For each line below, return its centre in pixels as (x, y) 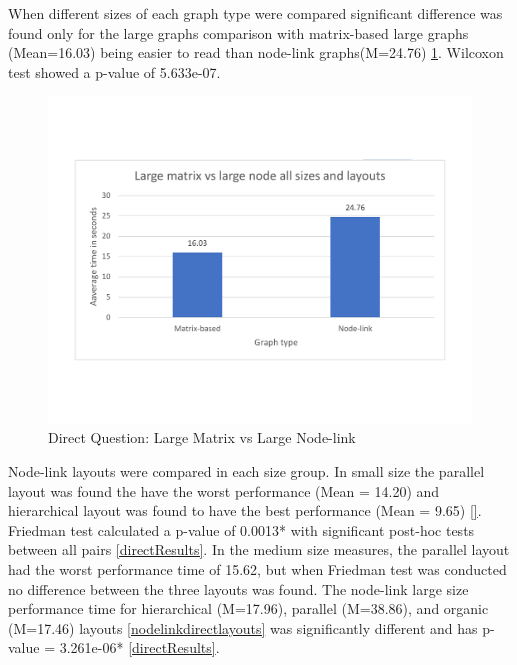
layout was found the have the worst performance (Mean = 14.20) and (224, 490)
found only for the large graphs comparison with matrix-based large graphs (238, 32)
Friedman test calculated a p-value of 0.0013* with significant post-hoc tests (241, 529)
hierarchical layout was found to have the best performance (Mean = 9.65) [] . (245, 510)
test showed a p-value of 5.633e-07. (114, 71)
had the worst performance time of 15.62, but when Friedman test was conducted (257, 569)
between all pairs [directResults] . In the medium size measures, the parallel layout (259, 549)
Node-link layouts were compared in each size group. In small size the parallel (246, 471)
